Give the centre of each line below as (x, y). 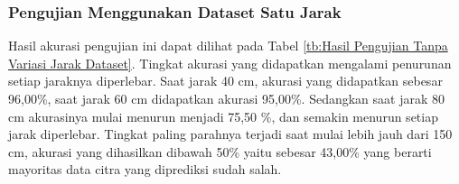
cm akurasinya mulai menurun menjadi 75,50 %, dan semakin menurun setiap (223, 116)
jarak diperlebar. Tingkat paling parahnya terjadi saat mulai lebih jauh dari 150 (230, 134)
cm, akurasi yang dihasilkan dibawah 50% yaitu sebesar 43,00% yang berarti (220, 151)
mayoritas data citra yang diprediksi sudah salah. (145, 169)
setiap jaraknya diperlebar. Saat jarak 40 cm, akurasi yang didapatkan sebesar (225, 81)
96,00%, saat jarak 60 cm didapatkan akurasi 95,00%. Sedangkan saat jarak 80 (226, 98)
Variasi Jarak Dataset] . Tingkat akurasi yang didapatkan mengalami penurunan (230, 63)
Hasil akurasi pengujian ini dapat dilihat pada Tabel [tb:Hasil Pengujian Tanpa (228, 46)
